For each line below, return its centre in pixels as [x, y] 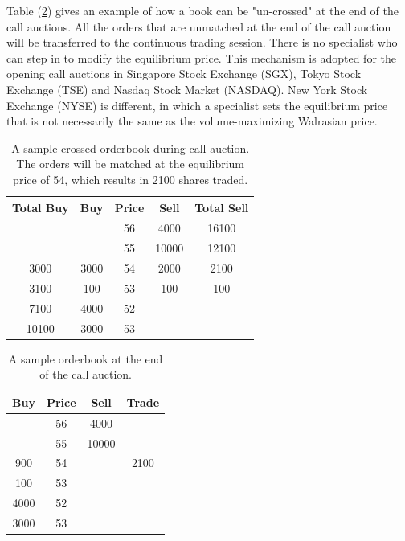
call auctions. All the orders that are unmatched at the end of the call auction [199, 26]
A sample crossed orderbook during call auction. [131, 148]
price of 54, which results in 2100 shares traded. [131, 179]
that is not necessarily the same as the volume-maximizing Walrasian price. [192, 121]
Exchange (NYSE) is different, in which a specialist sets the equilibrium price [197, 105]
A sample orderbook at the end [86, 358]
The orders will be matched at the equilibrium [131, 164]
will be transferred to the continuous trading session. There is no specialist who [202, 42]
